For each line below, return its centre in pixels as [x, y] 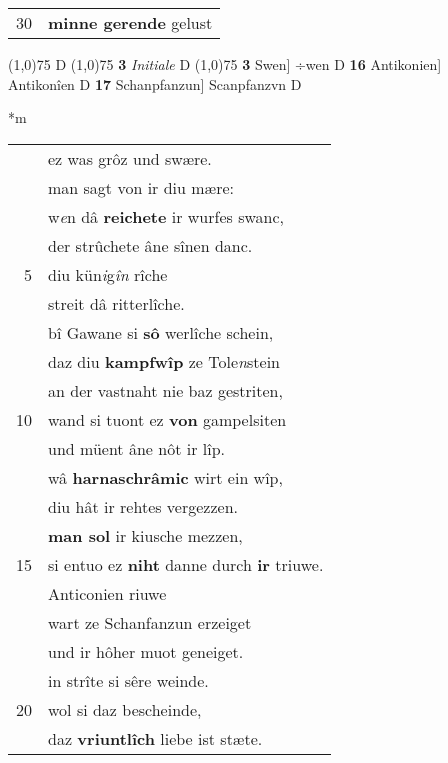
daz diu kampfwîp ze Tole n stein [164, 361]
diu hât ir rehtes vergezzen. [143, 506]
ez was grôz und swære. [130, 158]
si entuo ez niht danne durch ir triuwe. [186, 564]
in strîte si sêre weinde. [128, 680]
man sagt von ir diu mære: [141, 187]
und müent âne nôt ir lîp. [136, 448]
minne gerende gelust [130, 22]
